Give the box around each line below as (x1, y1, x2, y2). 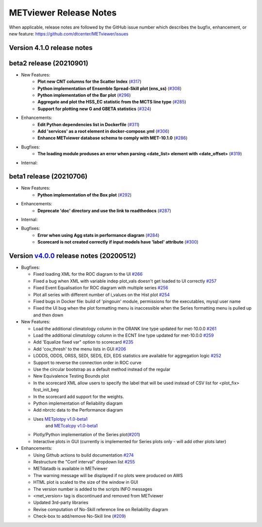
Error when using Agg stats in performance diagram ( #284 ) (37, 232, 160, 238)
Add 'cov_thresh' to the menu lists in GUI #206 (33, 346, 126, 352)
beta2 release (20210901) (9, 59, 88, 67)
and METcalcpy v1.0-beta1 (45, 423, 98, 429)
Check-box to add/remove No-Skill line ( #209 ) (33, 513, 126, 519)
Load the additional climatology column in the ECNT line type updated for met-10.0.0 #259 (33, 332, 214, 338)
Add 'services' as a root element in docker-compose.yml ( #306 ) (37, 128, 170, 134)
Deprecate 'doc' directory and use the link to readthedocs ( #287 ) (37, 208, 172, 214)
